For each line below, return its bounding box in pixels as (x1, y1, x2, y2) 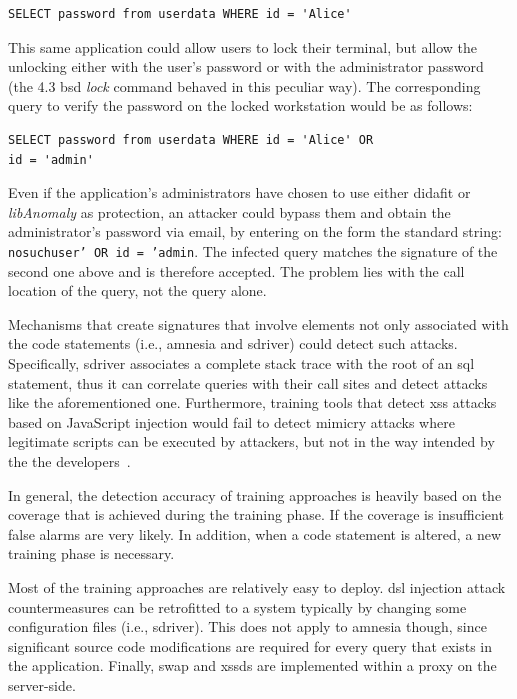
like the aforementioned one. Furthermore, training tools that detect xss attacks (8, 392, 497, 413)
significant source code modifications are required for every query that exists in (8, 635, 493, 656)
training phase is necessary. (8, 543, 175, 564)
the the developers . (8, 450, 131, 471)
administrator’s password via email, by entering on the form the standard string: (8, 221, 502, 242)
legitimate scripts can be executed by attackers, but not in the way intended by (8, 431, 495, 452)
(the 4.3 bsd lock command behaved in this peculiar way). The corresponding (8, 75, 481, 96)
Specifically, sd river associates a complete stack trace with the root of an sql (8, 352, 475, 373)
